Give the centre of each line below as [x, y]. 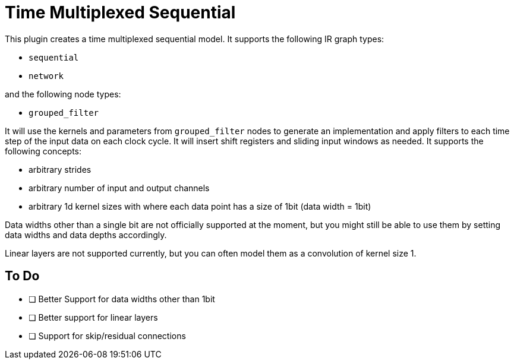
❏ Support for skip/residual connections [107, 335]
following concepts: [43, 151]
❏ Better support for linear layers [93, 317]
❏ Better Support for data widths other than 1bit [122, 299]
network [46, 76]
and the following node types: [63, 94]
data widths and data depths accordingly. [86, 235]
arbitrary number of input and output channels [119, 188]
